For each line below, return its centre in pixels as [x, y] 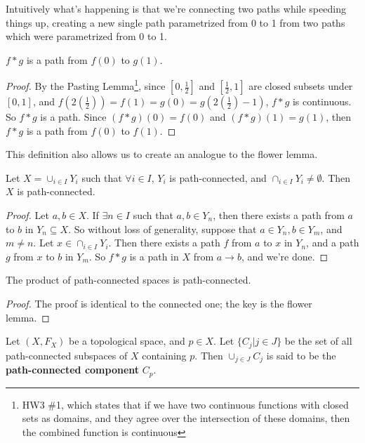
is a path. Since [73, 117]
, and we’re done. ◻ [285, 256]
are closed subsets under [301, 86]
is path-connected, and [218, 177]
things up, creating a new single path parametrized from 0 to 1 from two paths [175, 22]
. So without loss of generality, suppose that [162, 229]
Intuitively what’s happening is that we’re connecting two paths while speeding [176, 8]
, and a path [333, 243]
